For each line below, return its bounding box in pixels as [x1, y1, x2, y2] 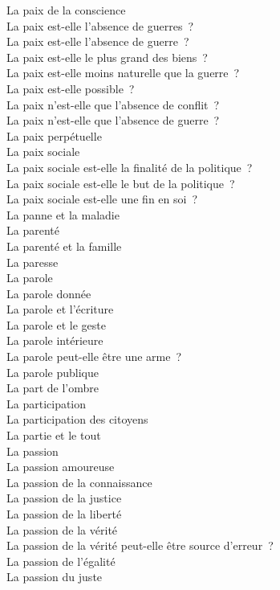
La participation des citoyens [6, 411, 148, 428]
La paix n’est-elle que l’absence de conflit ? [6, 96, 220, 113]
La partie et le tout [6, 427, 101, 444]
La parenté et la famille [6, 237, 122, 254]
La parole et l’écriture [6, 301, 114, 318]
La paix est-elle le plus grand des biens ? [6, 48, 208, 65]
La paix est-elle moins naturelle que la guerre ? [6, 64, 240, 81]
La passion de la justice [6, 490, 122, 506]
